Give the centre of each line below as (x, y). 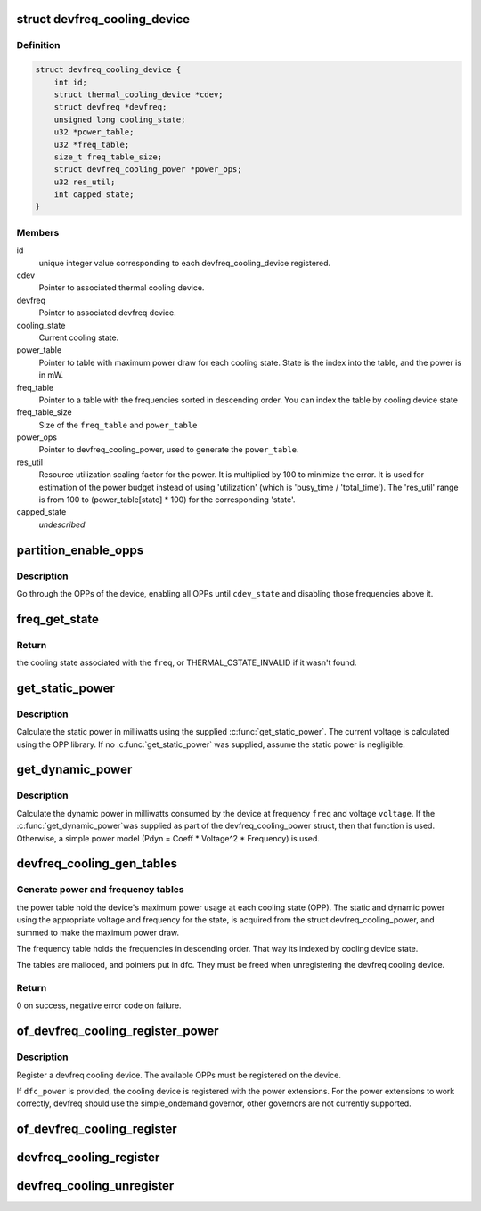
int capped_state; (94, 195)
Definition (38, 45)
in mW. (51, 375)
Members (38, 232)
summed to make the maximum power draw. (98, 932)
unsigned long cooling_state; (120, 119)
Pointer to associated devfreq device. (108, 313)
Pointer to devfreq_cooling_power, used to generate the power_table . (169, 450)
